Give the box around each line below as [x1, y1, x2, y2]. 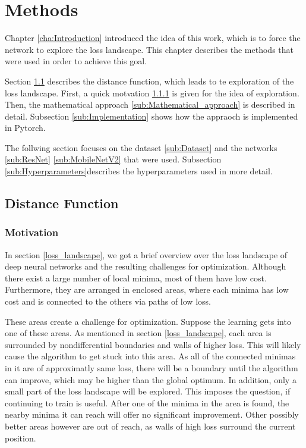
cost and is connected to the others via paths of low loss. [5, 295, 211, 308]
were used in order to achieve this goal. [5, 55, 147, 67]
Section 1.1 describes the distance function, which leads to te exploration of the [5, 74, 294, 87]
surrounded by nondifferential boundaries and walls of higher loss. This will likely [5, 338, 301, 350]
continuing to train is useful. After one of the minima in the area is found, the [5, 396, 289, 409]
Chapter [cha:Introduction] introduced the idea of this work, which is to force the [5, 32, 301, 44]
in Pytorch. [5, 121, 46, 134]
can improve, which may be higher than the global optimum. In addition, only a [5, 373, 296, 386]
